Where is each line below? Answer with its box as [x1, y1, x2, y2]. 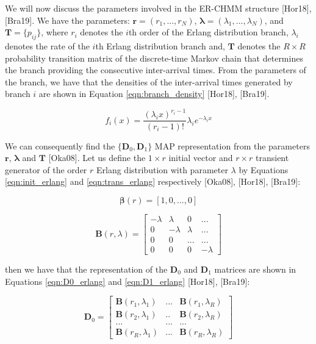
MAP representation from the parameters [154, 139, 310, 152]
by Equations [239, 163, 289, 176]
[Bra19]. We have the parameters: [5, 13, 130, 26]
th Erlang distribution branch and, [95, 39, 225, 52]
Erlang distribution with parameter [96, 163, 228, 176]
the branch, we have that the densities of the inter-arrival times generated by [5, 75, 293, 88]
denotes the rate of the [5, 39, 90, 52]
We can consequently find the [5, 139, 115, 152]
